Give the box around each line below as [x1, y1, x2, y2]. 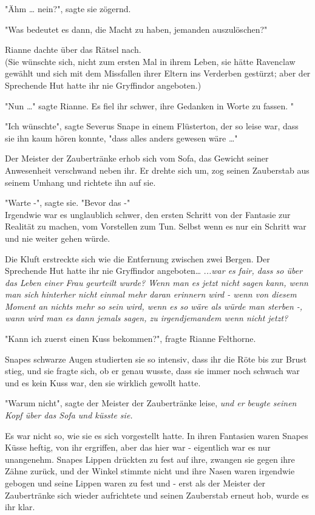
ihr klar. [5, 500, 35, 513]
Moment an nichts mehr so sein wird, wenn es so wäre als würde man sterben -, [5, 299, 303, 312]
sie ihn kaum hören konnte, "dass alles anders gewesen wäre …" [5, 131, 238, 144]
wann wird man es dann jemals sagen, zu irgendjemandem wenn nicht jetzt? [5, 312, 288, 324]
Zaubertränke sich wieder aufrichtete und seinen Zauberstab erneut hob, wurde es [5, 488, 309, 501]
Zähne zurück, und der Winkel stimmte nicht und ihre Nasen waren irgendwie [5, 465, 295, 477]
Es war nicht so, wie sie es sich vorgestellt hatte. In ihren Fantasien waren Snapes [5, 429, 308, 442]
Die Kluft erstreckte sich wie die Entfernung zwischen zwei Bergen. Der [5, 252, 270, 265]
